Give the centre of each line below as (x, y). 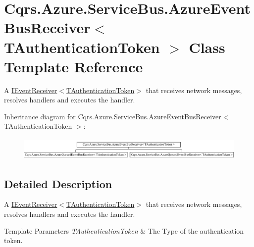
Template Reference (74, 66)
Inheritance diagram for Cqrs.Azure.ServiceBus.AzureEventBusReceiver (113, 116)
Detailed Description (58, 183)
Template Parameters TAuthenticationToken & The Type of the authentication (124, 230)
